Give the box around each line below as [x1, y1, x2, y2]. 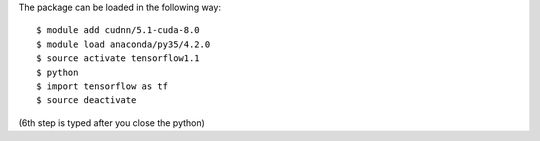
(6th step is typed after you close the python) [18, 116, 205, 129]
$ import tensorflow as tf [36, 80, 169, 92]
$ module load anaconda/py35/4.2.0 [36, 38, 211, 50]
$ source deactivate [36, 95, 137, 106]
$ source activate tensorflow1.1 [36, 53, 200, 64]
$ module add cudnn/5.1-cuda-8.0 [36, 25, 200, 36]
